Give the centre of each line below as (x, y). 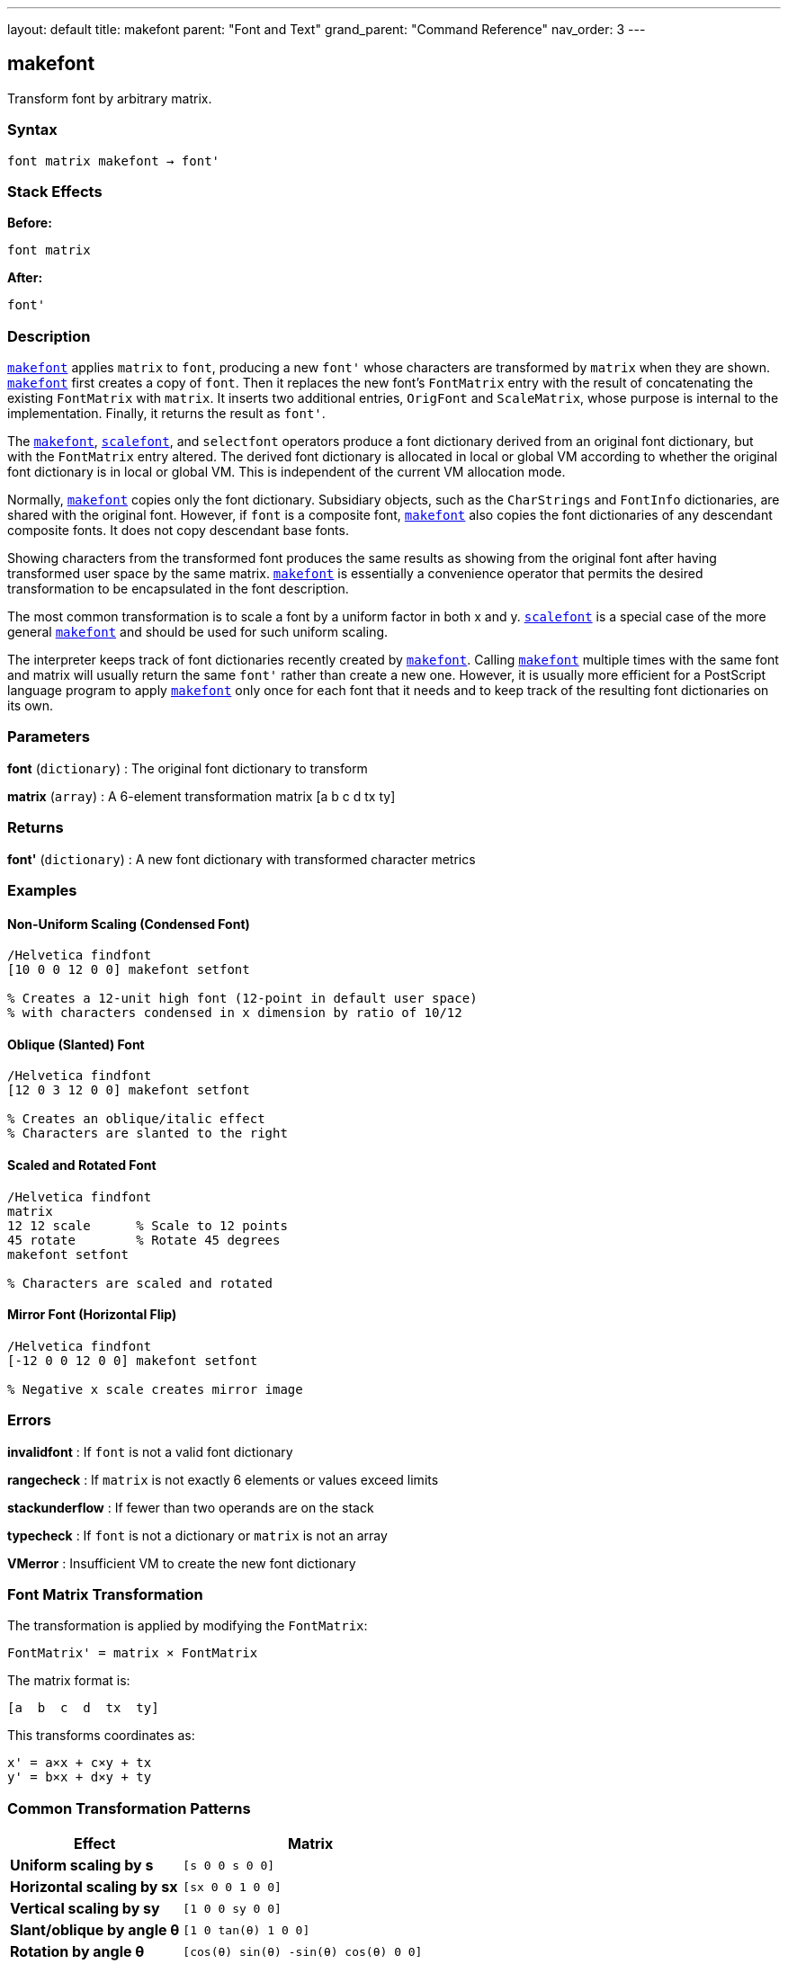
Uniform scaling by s (82, 1866)
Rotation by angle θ (77, 1952)
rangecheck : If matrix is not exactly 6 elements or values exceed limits (223, 1479)
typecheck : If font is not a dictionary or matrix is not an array (197, 1535)
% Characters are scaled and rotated (140, 1283)
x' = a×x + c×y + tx (80, 1763)
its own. (31, 706)
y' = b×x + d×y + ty (80, 1777)
